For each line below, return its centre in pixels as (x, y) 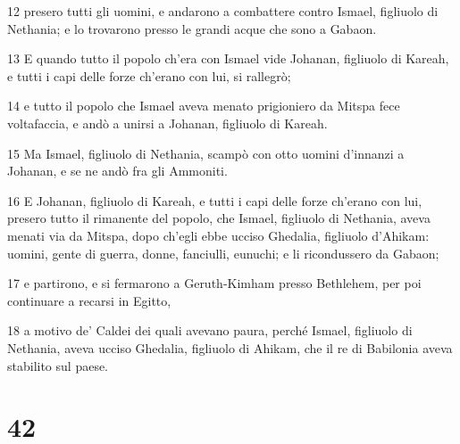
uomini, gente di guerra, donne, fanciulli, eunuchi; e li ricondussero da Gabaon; (223, 253)
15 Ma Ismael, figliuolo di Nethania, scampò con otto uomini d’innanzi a (206, 153)
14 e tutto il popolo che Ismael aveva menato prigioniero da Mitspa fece (204, 106)
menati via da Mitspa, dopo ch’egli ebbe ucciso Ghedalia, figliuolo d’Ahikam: (218, 235)
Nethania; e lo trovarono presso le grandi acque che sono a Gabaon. (192, 28)
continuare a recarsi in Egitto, (89, 300)
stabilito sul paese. (58, 365)
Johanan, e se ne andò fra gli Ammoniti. (117, 171)
